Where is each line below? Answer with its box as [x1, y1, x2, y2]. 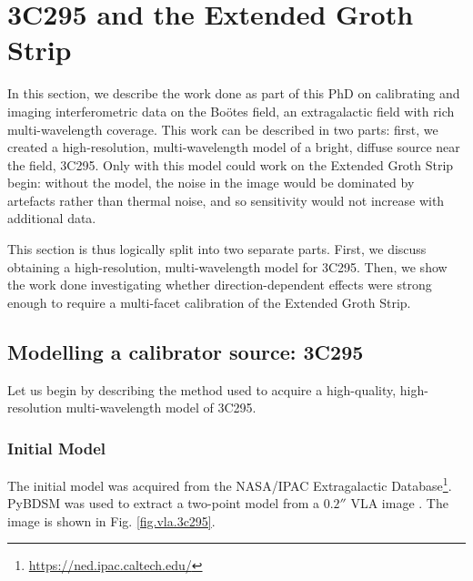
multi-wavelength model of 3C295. [65, 398, 257, 417]
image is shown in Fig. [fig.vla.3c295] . [7, 511, 216, 530]
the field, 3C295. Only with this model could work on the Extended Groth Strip [7, 155, 454, 174]
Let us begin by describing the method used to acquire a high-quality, [7, 380, 397, 399]
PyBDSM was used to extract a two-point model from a [7, 494, 320, 513]
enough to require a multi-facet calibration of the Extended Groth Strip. [7, 292, 411, 311]
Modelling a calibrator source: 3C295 [7, 337, 364, 365]
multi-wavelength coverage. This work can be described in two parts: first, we [7, 119, 438, 138]
